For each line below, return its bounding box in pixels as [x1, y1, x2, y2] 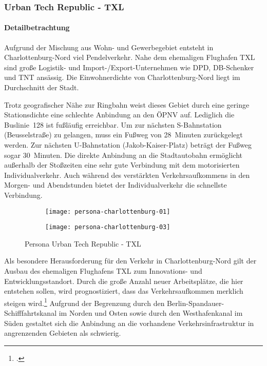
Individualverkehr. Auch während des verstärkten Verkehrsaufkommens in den [4, 169, 250, 180]
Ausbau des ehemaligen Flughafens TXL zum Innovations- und [4, 266, 202, 276]
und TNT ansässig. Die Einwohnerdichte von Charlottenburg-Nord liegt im [4, 72, 240, 83]
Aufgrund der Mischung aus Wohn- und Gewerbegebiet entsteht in [4, 42, 214, 52]
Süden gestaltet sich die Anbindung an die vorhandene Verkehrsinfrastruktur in [4, 317, 254, 328]
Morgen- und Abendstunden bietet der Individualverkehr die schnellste [4, 179, 227, 190]
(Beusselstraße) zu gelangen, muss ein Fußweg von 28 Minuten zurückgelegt [4, 129, 243, 140]
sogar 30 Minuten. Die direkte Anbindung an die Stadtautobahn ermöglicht [4, 149, 243, 160]
